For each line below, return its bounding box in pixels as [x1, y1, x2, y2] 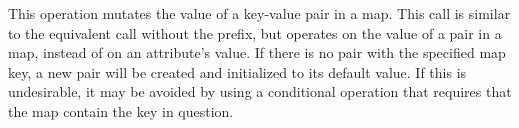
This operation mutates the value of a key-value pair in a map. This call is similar [8, 3, 511, 23]
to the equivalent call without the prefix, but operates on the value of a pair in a [8, 22, 502, 43]
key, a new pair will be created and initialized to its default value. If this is [8, 61, 467, 82]
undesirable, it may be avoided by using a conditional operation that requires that [8, 81, 512, 102]
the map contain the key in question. [8, 100, 234, 121]
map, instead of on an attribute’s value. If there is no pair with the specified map [8, 42, 506, 63]
